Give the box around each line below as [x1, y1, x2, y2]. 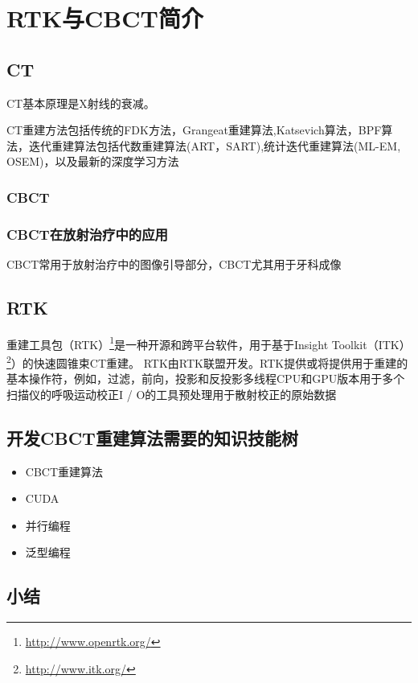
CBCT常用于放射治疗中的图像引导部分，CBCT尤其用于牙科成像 [6, 256, 342, 273]
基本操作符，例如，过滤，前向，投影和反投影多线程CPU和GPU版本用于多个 [6, 370, 405, 387]
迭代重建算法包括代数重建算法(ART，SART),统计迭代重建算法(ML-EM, [28, 137, 401, 154]
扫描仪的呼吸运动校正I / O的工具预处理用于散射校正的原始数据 [6, 385, 337, 402]
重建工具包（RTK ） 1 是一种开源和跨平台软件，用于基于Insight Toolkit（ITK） [6, 333, 411, 352]
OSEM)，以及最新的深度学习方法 [6, 153, 179, 170]
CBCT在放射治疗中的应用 [6, 224, 168, 244]
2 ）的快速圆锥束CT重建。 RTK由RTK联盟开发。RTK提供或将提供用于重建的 [6, 352, 408, 371]
